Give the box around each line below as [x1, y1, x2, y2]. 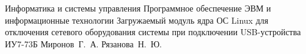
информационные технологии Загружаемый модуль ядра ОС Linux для [5, 13, 269, 26]
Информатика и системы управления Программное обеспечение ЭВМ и [5, 2, 271, 14]
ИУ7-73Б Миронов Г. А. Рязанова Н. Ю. [5, 37, 162, 50]
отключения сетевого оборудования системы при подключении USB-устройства [5, 25, 301, 38]
